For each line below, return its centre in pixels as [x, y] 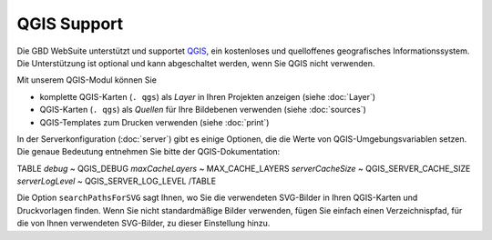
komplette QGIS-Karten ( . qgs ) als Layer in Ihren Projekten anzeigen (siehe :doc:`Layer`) [208, 96]
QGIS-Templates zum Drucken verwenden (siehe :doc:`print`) [154, 122]
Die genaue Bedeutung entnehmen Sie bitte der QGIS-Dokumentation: [149, 152]
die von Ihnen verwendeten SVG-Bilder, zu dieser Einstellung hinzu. [143, 224]
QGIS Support [70, 24]
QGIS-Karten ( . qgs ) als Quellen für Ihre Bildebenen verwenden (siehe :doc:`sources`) [203, 110]
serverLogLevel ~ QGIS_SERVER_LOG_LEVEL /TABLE [117, 181]
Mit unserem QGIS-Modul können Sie [87, 80]
